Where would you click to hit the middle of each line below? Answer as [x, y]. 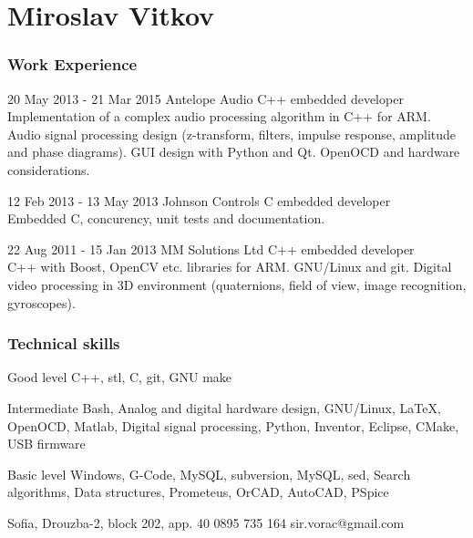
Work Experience [72, 64]
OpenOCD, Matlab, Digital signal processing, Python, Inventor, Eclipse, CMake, [233, 425]
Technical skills [64, 343]
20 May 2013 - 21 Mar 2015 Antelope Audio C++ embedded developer [206, 98]
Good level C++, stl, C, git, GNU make [120, 377]
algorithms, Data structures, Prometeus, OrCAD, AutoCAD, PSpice [198, 492]
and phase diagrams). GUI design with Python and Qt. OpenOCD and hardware [234, 152]
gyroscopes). [41, 302]
